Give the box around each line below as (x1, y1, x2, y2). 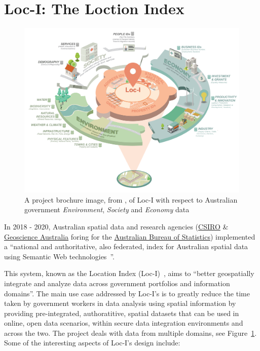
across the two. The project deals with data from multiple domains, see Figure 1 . (4, 327, 257, 338)
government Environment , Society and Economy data (24, 204, 190, 215)
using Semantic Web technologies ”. (4, 251, 115, 261)
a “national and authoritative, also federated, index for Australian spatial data (4, 241, 248, 252)
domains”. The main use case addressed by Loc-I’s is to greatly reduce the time (4, 288, 250, 298)
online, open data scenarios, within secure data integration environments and (4, 318, 243, 328)
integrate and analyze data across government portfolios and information (4, 278, 230, 288)
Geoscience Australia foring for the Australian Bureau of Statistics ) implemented (4, 231, 255, 242)
